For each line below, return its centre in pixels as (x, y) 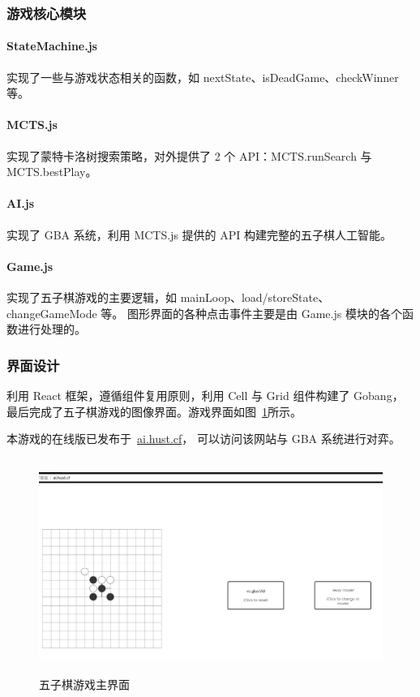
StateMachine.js (52, 46)
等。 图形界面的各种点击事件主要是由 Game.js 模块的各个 (251, 313)
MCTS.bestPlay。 (52, 172)
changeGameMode (52, 313)
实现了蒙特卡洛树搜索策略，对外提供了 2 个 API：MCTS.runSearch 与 (189, 155)
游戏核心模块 (47, 13)
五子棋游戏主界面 (84, 684)
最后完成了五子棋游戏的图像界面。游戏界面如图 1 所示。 (154, 411)
